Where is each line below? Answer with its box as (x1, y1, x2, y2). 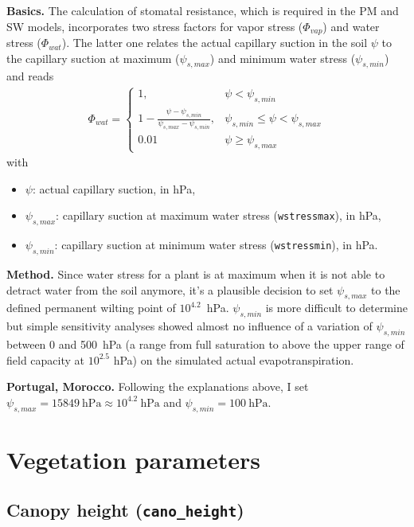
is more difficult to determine (265, 299, 408, 316)
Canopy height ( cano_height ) (6, 498, 244, 522)
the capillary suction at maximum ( (6, 49, 180, 66)
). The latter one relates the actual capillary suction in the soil (61, 34, 368, 51)
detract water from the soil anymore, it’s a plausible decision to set (6, 281, 334, 298)
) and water (322, 18, 380, 34)
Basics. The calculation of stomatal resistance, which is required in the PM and (6, 2, 399, 18)
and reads (6, 68, 54, 84)
